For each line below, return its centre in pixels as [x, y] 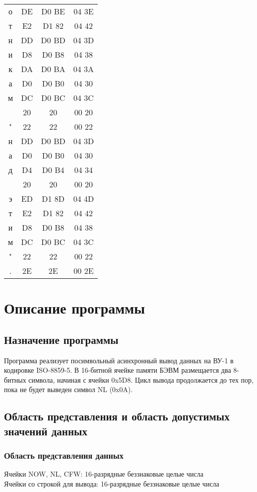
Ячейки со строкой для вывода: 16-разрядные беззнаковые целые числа [112, 483]
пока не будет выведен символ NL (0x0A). [68, 389]
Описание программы [75, 308]
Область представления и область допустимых [117, 416]
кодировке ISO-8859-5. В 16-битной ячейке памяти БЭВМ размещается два [118, 370]
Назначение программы [61, 339]
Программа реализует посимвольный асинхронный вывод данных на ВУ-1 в [119, 360]
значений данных [46, 431]
